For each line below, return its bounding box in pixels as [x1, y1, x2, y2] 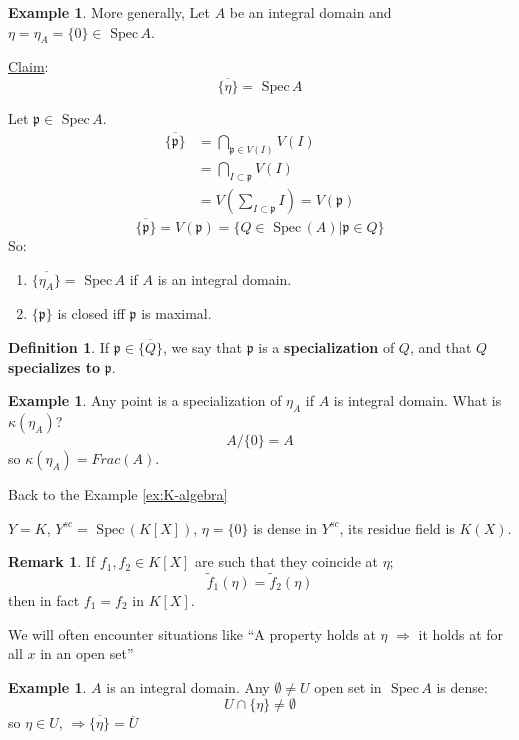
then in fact [8, 589, 80, 610]
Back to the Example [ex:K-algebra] [8, 483, 228, 504]
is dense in [253, 517, 318, 538]
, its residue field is [339, 517, 455, 538]
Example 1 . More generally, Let [8, 2, 210, 22]
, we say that [162, 336, 242, 357]
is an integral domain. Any [106, 676, 270, 697]
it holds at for [418, 623, 504, 644]
